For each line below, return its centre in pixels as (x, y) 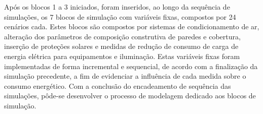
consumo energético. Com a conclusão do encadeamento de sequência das (118, 85)
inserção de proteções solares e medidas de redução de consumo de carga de (121, 46)
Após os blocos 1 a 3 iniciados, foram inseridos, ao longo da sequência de (117, 7)
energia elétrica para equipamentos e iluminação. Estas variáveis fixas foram (122, 56)
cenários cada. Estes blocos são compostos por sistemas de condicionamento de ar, (132, 26)
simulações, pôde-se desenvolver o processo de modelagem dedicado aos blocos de (130, 96)
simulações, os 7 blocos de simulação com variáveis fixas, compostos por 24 (120, 16)
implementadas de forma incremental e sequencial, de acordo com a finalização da (131, 66)
